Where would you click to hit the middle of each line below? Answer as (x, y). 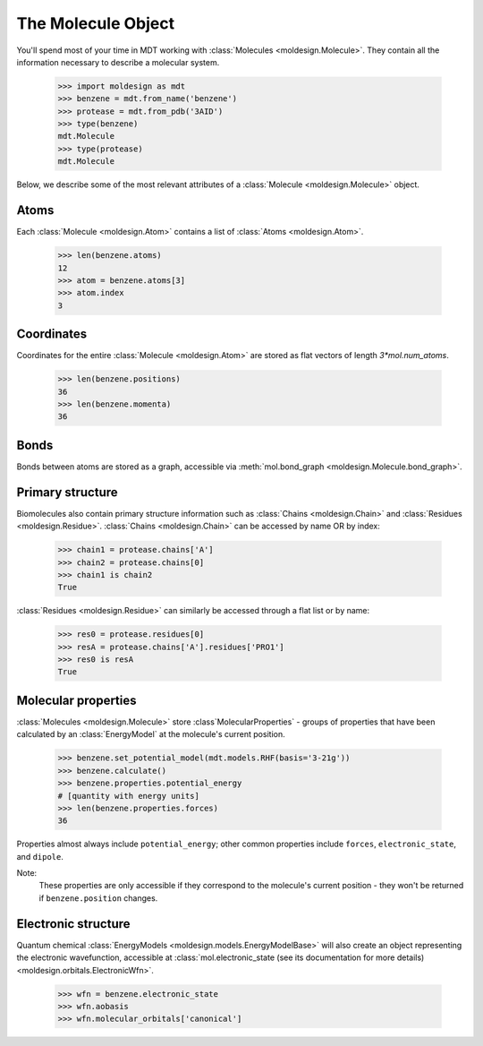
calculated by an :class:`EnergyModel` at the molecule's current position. (151, 734)
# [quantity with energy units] (129, 796)
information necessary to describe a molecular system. (118, 62)
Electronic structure (73, 924)
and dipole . (40, 856)
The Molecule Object (95, 23)
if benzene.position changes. (98, 898)
